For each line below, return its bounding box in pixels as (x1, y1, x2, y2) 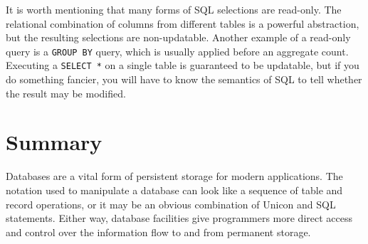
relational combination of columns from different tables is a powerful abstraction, (6, 16, 359, 31)
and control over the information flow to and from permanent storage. (6, 224, 311, 239)
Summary (6, 127, 102, 157)
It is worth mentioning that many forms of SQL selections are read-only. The (6, 2, 342, 16)
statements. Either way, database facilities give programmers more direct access (6, 211, 353, 226)
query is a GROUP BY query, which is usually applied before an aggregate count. (6, 43, 349, 58)
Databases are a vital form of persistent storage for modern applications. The (6, 169, 343, 184)
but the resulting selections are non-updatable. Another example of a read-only (6, 30, 351, 45)
